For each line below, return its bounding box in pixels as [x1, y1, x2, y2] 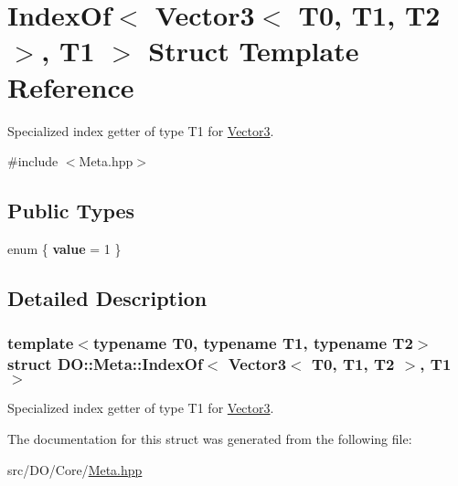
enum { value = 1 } [7, 238, 122, 258]
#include [7, 152, 59, 171]
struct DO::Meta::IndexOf [7, 353, 203, 375]
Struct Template [148, 32, 359, 69]
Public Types [7, 196, 135, 225]
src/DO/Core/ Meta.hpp [7, 460, 143, 479]
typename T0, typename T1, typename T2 [92, 332, 413, 354]
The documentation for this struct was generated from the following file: [7, 429, 412, 448]
